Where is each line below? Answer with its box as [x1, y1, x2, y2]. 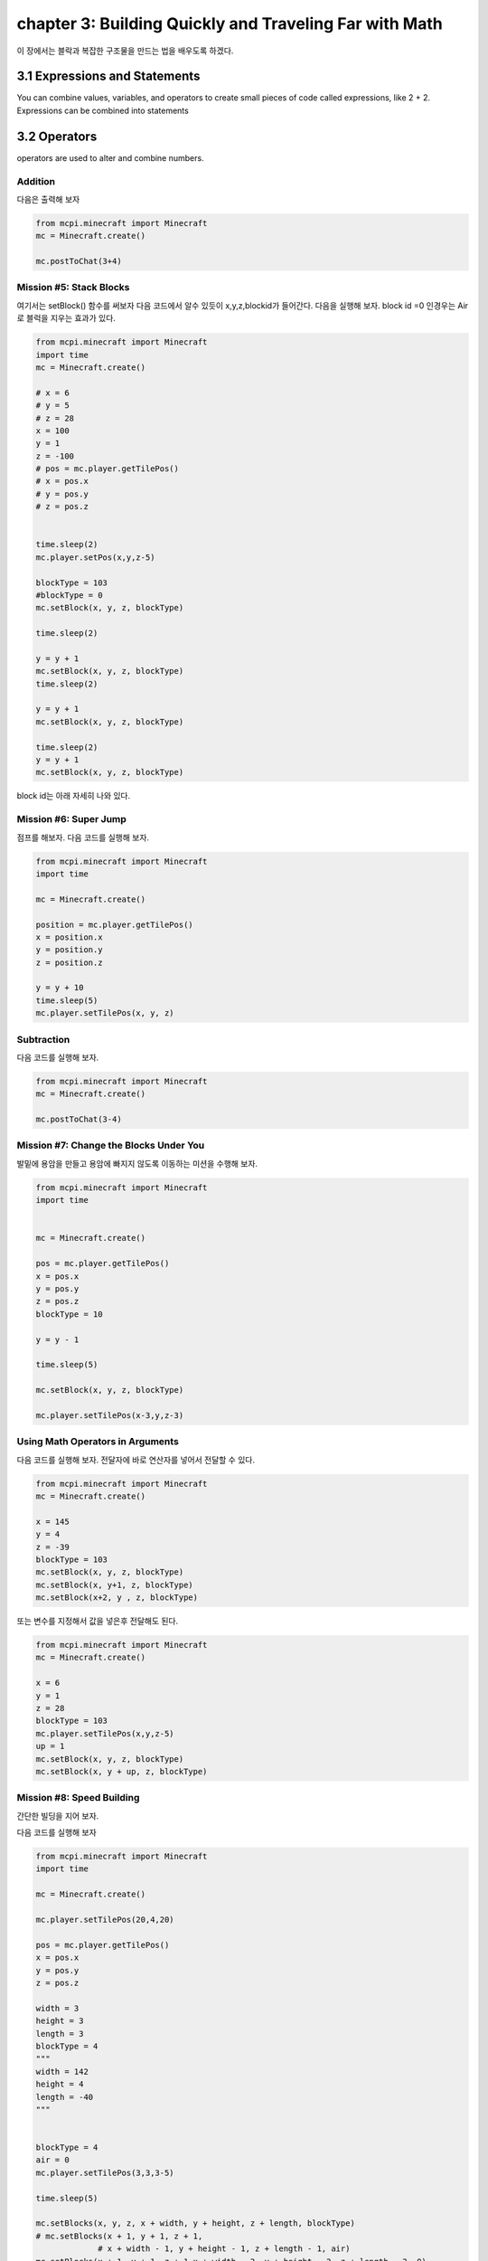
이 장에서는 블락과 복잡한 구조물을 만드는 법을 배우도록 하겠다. [16, 45, 234, 56]
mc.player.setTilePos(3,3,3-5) [35, 2167, 175, 2178]
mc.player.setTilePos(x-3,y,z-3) [35, 1410, 184, 1420]
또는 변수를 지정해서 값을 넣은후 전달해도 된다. [16, 1615, 179, 1627]
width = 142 [35, 2067, 89, 2077]
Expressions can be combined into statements [16, 105, 189, 116]
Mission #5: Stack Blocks [16, 281, 130, 294]
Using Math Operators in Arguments [16, 1435, 180, 1448]
